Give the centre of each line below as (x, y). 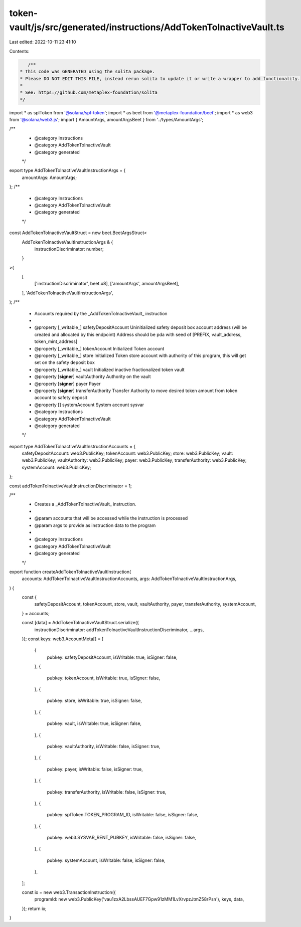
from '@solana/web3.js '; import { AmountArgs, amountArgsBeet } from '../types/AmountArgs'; (106, 120)
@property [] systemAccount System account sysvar (89, 405)
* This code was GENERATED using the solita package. (87, 72)
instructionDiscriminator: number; (69, 249)
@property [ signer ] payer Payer (67, 384)
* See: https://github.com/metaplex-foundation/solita (89, 92)
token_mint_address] (56, 341)
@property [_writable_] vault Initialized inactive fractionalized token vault (110, 369)
